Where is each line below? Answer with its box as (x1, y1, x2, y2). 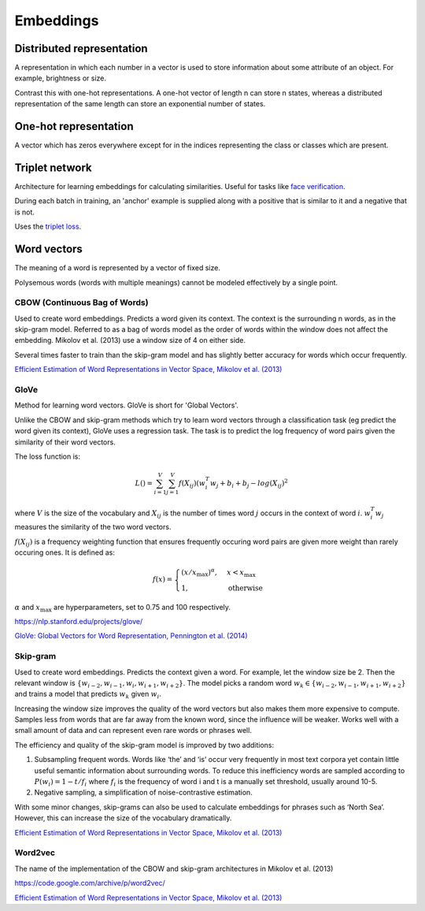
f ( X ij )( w (178, 479, 206, 489)
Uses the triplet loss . (14, 221, 82, 232)
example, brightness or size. (14, 73, 106, 83)
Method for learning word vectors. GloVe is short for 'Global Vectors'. (14, 400, 239, 410)
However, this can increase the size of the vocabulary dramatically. (14, 813, 232, 823)
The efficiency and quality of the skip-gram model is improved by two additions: (14, 740, 275, 749)
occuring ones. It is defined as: (14, 548, 116, 557)
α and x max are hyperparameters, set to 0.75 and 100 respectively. (14, 602, 231, 614)
